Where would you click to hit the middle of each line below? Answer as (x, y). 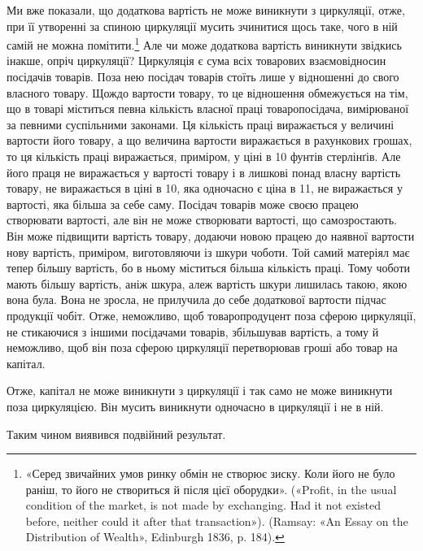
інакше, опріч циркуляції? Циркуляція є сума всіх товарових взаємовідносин (196, 61)
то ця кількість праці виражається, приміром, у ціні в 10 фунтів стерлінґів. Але (204, 156)
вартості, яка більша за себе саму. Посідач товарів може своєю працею (183, 204)
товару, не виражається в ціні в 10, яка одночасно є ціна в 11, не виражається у (205, 188)
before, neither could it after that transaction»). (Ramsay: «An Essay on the (217, 521)
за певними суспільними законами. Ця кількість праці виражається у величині (201, 124)
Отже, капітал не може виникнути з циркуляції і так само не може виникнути (200, 390)
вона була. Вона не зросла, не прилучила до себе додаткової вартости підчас (196, 299)
